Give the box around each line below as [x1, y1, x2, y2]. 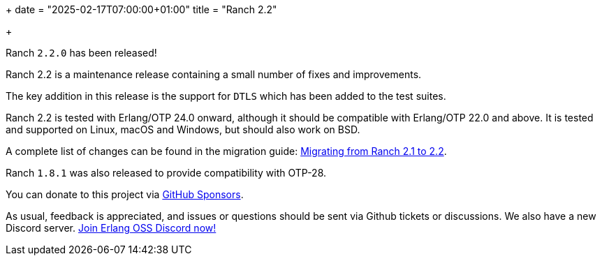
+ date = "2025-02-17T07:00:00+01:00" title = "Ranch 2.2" [6, 3, 277, 15]
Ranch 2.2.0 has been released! [6, 47, 157, 59]
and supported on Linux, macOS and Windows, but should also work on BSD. [6, 124, 360, 135]
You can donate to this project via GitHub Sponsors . [6, 188, 244, 200]
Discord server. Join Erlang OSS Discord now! [6, 222, 216, 234]
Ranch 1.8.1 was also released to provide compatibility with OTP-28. [6, 167, 327, 179]
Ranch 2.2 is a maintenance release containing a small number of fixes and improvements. [6, 68, 422, 80]
